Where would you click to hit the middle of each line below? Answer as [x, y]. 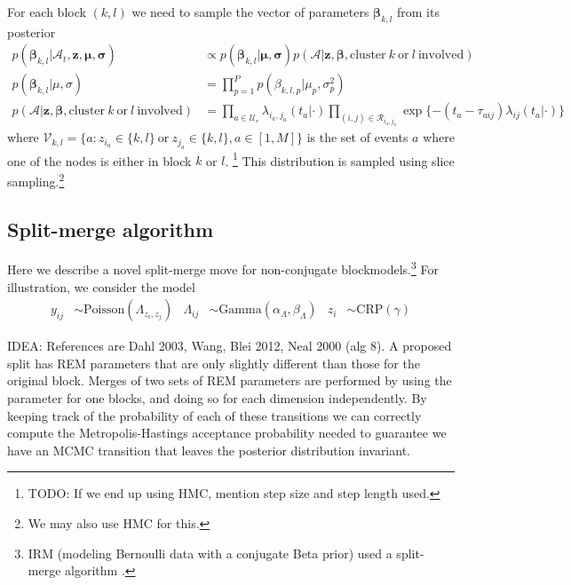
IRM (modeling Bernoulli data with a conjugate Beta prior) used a [210, 553]
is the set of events [357, 137]
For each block [47, 12]
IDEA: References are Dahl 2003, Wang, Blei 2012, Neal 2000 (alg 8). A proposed [230, 346]
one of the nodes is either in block [99, 160]
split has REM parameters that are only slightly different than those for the [214, 363]
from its [418, 12]
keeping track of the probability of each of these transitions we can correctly [214, 415]
